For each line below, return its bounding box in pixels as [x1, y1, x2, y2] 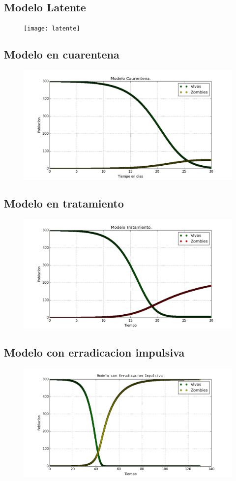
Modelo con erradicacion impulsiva [4, 344, 185, 360]
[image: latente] [24, 25, 80, 32]
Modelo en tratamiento [4, 195, 124, 210]
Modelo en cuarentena [4, 47, 119, 62]
